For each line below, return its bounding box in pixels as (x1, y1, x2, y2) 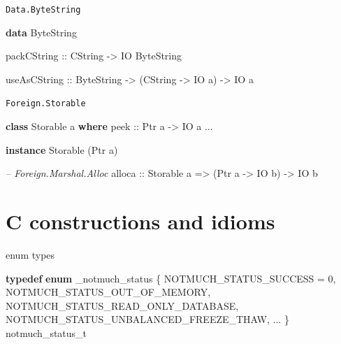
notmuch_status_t (6, 325, 87, 340)
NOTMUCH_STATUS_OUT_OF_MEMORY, (6, 285, 211, 299)
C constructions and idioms (6, 207, 275, 236)
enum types (6, 248, 55, 261)
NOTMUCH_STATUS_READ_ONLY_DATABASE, (6, 298, 239, 313)
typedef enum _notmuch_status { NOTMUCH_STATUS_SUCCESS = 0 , (6, 271, 336, 285)
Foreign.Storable (6, 99, 86, 109)
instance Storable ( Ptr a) (6, 142, 118, 157)
